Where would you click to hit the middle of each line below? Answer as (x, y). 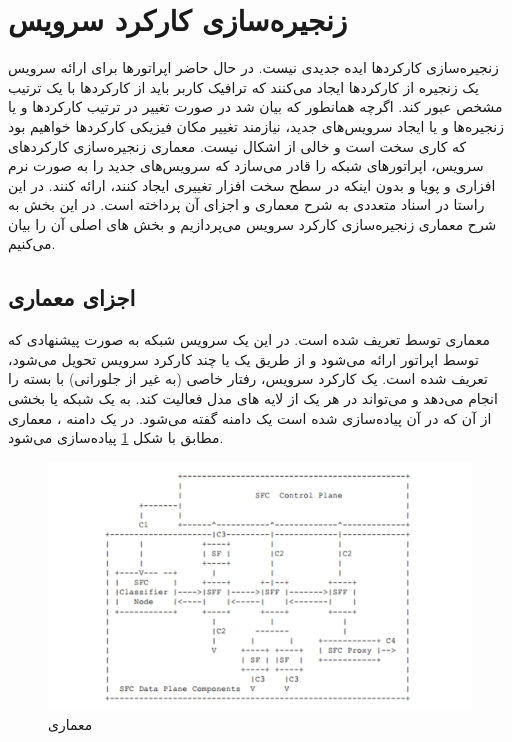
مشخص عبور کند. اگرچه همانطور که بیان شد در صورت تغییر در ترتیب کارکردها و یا (255, 106)
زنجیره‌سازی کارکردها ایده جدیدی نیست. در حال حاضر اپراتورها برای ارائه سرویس (253, 67)
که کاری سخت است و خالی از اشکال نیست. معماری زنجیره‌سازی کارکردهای (237, 145)
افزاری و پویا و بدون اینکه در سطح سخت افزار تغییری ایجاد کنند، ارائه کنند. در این (252, 184)
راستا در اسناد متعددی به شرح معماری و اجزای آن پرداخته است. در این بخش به (246, 204)
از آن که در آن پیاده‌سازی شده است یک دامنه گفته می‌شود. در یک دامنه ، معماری (250, 417)
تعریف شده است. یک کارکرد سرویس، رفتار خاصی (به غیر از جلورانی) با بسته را (248, 378)
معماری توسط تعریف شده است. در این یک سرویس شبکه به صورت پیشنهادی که (249, 339)
